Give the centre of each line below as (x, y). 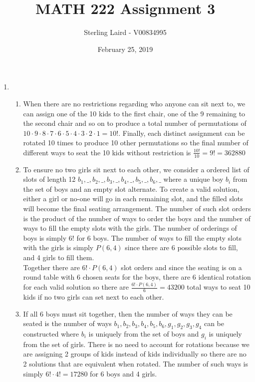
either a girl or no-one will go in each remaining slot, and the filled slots (133, 198)
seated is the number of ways (67, 323)
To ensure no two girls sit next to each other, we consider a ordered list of (136, 169)
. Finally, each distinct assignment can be (182, 133)
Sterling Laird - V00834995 (125, 32)
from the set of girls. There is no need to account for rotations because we (136, 344)
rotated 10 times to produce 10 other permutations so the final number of (136, 143)
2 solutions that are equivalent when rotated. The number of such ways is (136, 363)
